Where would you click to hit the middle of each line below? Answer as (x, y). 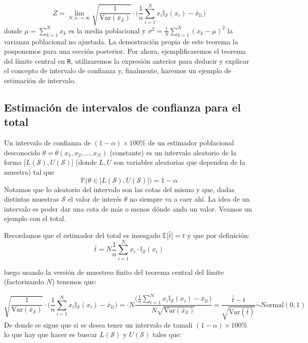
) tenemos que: (74, 282)
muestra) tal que (29, 171)
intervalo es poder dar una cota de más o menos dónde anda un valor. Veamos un (128, 208)
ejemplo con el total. (35, 218)
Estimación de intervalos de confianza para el (122, 107)
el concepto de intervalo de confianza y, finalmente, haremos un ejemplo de (118, 70)
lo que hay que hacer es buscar (51, 334)
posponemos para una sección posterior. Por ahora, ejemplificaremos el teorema (125, 51)
